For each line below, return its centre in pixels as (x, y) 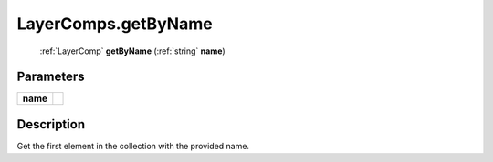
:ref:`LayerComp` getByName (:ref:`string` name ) (132, 51)
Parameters (51, 77)
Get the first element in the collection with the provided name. (133, 146)
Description (51, 124)
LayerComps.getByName (115, 24)
